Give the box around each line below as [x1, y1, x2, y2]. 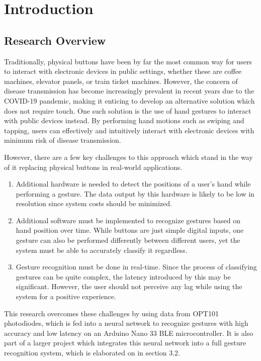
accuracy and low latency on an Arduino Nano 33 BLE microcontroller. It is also [4, 327, 253, 338]
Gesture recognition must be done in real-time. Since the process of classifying [16, 261, 257, 272]
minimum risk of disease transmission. [4, 135, 121, 145]
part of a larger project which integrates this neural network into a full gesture [4, 337, 246, 348]
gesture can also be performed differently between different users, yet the [16, 235, 240, 245]
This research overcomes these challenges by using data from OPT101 [4, 308, 219, 318]
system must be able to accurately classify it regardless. [16, 244, 188, 255]
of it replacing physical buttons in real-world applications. [4, 161, 183, 172]
